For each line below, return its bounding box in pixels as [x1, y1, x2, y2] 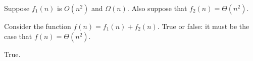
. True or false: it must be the [157, 21, 249, 31]
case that [4, 30, 32, 41]
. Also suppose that [127, 3, 187, 13]
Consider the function [4, 21, 71, 31]
